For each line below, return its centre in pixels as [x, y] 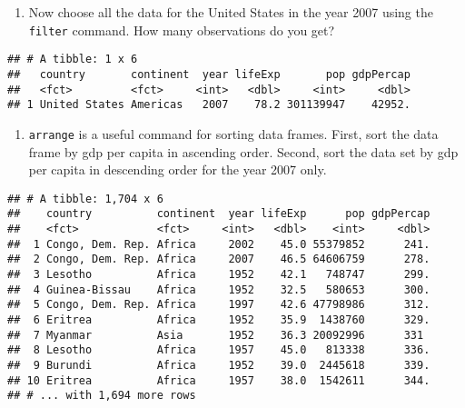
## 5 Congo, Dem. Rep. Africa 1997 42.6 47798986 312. [219, 305]
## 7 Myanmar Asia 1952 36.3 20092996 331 [216, 335]
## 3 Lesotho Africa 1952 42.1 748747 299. [219, 274]
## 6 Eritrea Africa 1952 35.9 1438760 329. [219, 319]
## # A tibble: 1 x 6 [73, 60]
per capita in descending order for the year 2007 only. [178, 169]
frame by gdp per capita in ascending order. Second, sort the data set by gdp [243, 151]
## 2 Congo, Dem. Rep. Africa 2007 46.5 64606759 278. [219, 259]
